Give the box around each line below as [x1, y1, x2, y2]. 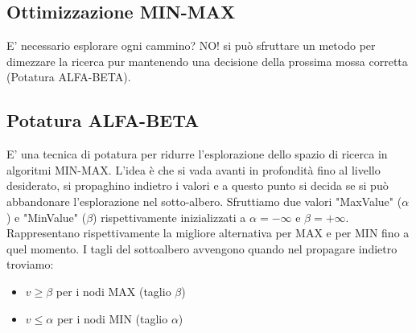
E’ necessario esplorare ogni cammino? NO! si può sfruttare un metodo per [6, 37, 376, 54]
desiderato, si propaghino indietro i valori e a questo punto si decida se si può [6, 177, 389, 194]
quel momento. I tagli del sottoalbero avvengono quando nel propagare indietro [6, 240, 397, 257]
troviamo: [6, 256, 54, 273]
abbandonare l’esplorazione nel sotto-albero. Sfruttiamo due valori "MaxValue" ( [6, 192, 402, 209]
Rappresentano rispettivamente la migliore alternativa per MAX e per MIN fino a [6, 224, 410, 241]
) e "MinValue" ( [6, 208, 87, 225]
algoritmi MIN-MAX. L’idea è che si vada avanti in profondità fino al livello [6, 161, 381, 178]
